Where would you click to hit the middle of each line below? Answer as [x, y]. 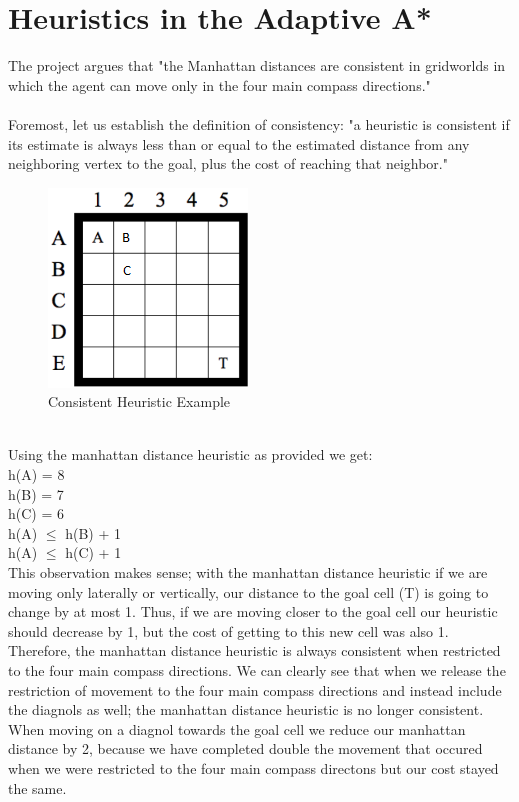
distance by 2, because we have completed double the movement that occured [245, 748]
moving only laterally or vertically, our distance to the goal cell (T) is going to [248, 591]
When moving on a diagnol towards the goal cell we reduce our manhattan [237, 728]
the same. [37, 787]
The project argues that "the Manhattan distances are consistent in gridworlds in [257, 65]
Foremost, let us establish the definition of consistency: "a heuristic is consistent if [259, 123]
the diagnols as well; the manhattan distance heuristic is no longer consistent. [246, 709]
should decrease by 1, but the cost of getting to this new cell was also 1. [228, 630]
